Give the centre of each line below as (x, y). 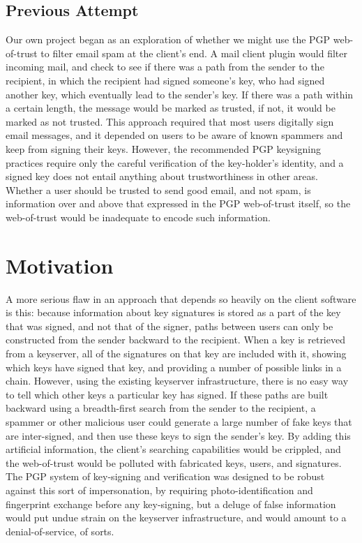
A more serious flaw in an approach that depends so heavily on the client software (181, 298)
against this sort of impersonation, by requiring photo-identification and (159, 490)
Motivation (60, 265)
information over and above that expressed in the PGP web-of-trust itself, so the (178, 203)
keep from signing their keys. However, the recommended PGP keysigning (163, 148)
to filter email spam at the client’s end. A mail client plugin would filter (194, 53)
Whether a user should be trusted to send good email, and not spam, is (158, 189)
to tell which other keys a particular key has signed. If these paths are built (167, 394)
